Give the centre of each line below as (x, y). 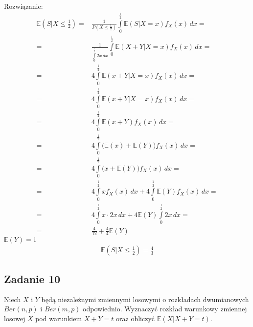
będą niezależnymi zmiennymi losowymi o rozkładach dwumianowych (145, 299)
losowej (15, 318)
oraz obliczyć (135, 318)
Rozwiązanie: (23, 6)
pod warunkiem (59, 318)
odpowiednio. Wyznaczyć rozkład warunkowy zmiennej (165, 309)
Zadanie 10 (32, 278)
